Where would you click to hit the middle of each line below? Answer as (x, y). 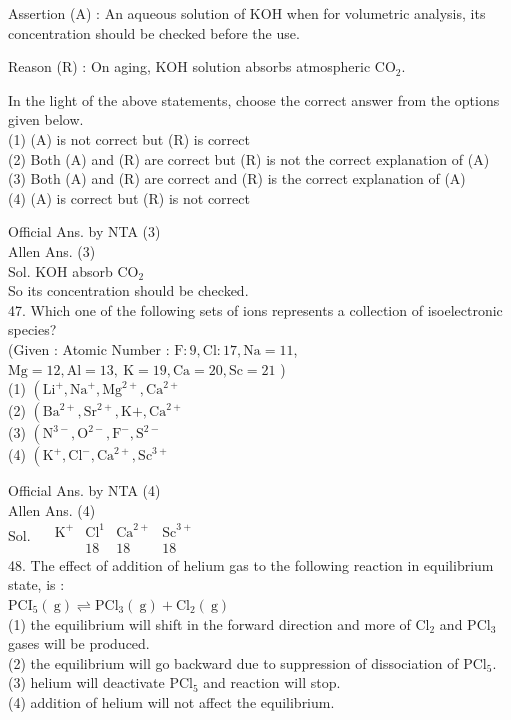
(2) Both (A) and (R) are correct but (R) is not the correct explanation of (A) (249, 158)
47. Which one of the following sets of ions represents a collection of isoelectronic (255, 309)
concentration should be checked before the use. (154, 32)
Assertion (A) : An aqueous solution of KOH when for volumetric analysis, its (247, 13)
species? (32, 329)
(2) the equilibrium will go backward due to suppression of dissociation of (233, 662)
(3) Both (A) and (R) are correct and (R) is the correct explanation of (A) (237, 178)
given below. (46, 119)
